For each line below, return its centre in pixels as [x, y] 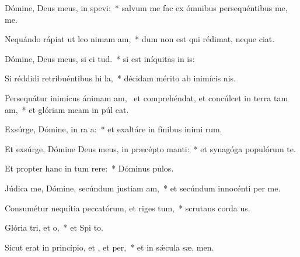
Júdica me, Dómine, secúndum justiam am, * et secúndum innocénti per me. [143, 188]
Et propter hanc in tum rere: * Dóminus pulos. [89, 168]
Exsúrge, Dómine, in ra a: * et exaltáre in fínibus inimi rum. [114, 129]
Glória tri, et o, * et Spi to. [54, 227]
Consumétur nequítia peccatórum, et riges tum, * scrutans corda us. [128, 208]
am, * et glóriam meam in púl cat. [67, 109]
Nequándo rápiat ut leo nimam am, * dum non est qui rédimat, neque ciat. [140, 39]
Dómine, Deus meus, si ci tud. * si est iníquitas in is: [100, 58]
